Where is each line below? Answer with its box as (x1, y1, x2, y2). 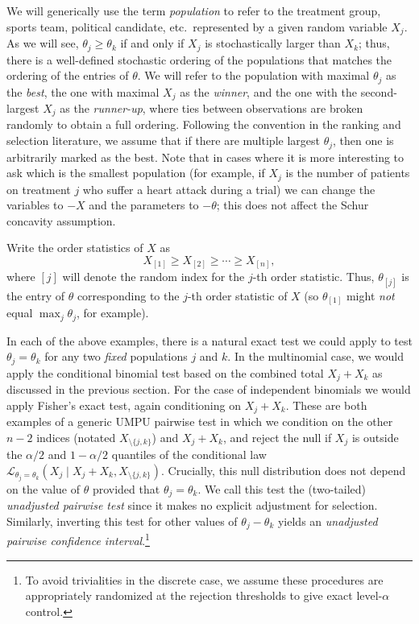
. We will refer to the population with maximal (137, 67, 370, 84)
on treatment (6, 180, 71, 197)
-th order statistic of (187, 287, 288, 304)
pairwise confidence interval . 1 (6, 530, 150, 549)
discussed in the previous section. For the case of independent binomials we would (6, 381, 411, 398)
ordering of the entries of (6, 67, 129, 84)
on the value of (6, 480, 80, 497)
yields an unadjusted (277, 512, 378, 529)
